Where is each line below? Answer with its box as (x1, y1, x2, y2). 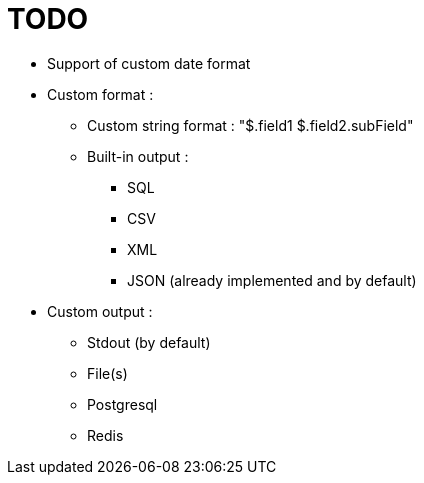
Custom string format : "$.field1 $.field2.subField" (87, 116, 414, 134)
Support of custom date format (47, 54, 251, 72)
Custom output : (47, 302, 153, 320)
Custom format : (47, 85, 154, 103)
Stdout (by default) (87, 333, 211, 351)
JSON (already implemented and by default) (127, 271, 417, 289)
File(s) (87, 364, 128, 382)
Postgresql (87, 395, 158, 413)
